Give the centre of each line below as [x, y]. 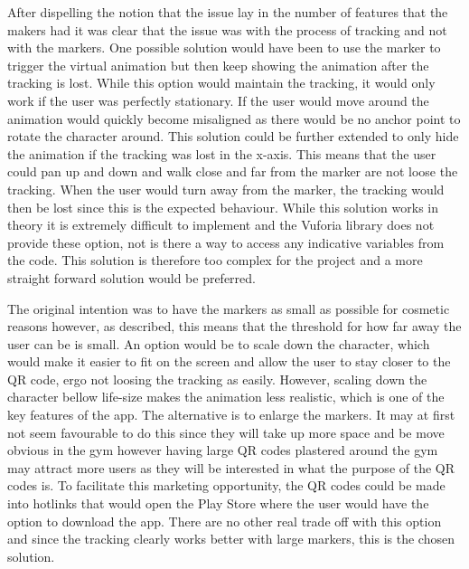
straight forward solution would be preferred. [131, 277]
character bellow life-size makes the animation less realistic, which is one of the [226, 397]
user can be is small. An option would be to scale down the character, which [219, 343]
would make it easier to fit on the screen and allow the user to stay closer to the [229, 361]
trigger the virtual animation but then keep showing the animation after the [218, 65]
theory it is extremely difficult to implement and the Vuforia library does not [221, 225]
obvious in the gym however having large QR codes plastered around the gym [223, 450]
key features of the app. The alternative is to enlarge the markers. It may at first [231, 415]
